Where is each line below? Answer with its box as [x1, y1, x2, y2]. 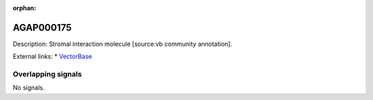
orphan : [12, 4, 37, 12]
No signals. [12, 84, 45, 92]
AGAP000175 [12, 21, 72, 34]
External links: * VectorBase [12, 52, 93, 61]
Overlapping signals [12, 69, 82, 79]
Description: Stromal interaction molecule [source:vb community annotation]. [12, 40, 233, 48]
